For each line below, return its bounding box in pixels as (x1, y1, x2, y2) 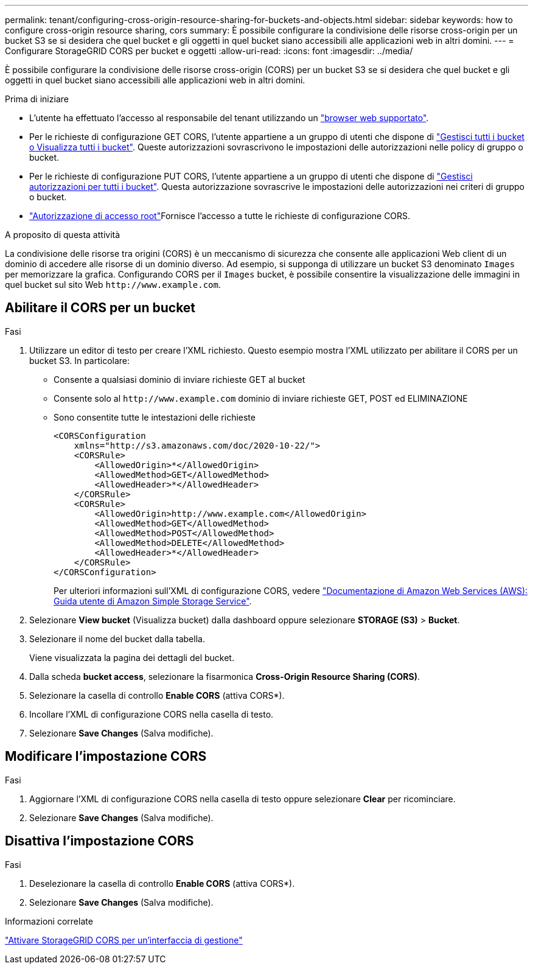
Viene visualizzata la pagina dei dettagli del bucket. (29, 652, 234, 663)
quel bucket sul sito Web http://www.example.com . (5, 279, 221, 290)
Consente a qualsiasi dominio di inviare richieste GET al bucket (54, 374, 305, 385)
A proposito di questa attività (5, 229, 120, 240)
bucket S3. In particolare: (29, 355, 130, 366)
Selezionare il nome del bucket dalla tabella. (29, 633, 205, 644)
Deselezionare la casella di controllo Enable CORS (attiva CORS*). (29, 878, 295, 889)
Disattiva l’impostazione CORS (5, 833, 194, 849)
